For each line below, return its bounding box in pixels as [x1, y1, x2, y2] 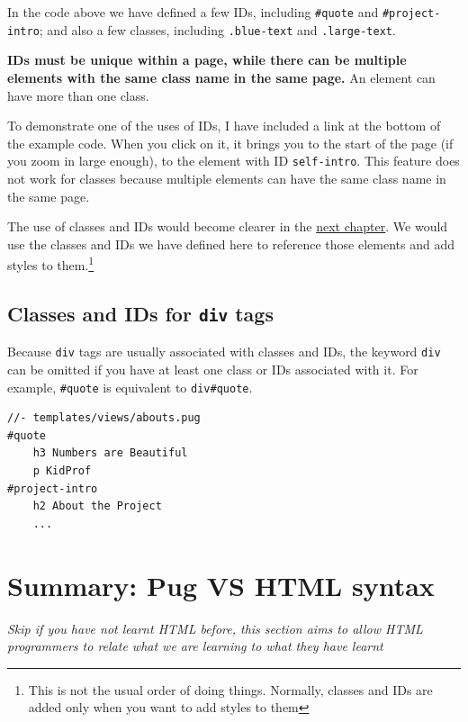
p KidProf [32, 465, 92, 478]
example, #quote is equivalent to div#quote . [7, 377, 253, 396]
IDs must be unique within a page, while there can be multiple [7, 50, 407, 69]
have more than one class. [7, 86, 149, 104]
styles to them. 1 [7, 253, 94, 274]
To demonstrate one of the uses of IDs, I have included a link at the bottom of [7, 116, 441, 135]
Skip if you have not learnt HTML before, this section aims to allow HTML [7, 618, 423, 637]
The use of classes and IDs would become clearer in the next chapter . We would [7, 217, 448, 236]
